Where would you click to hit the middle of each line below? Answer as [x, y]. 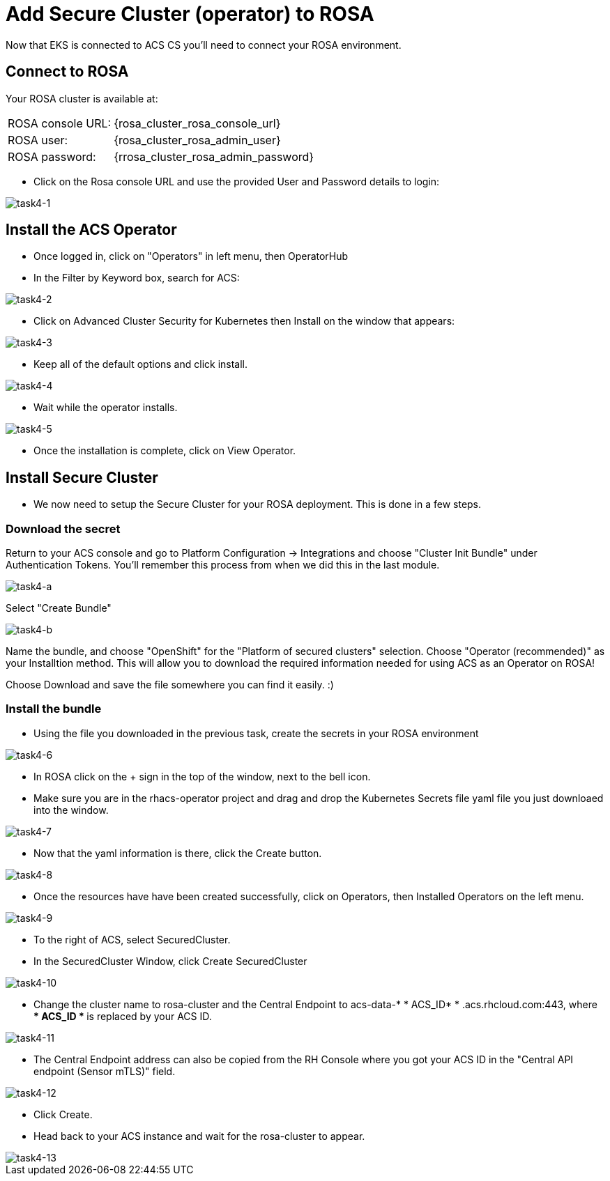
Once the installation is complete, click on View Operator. [165, 451]
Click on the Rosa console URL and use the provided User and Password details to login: [237, 181]
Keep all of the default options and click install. [141, 364]
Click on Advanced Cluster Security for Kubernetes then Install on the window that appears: [244, 321]
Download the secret [63, 528]
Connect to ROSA [67, 72]
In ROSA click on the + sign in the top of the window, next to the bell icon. [202, 776]
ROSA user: [38, 140]
